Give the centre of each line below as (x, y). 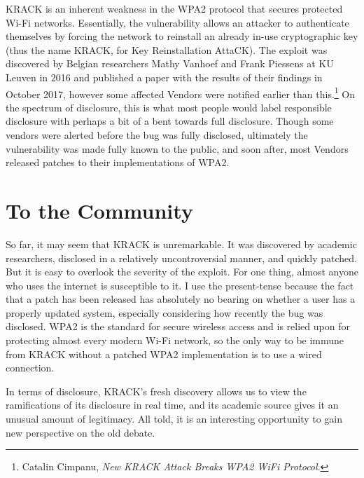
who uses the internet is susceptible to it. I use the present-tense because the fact (180, 285)
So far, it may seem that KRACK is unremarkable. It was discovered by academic (181, 244)
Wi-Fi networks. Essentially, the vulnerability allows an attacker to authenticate (177, 22)
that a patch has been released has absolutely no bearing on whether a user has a (181, 299)
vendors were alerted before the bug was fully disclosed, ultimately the (157, 135)
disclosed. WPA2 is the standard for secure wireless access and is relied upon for (178, 326)
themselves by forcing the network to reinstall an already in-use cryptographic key (182, 36)
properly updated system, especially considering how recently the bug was (164, 312)
